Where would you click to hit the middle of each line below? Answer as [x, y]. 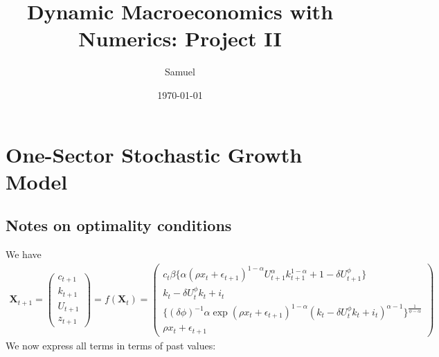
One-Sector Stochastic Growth [154, 154]
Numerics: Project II [180, 38]
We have [24, 254]
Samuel [180, 72]
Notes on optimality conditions [119, 225]
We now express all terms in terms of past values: [111, 345]
